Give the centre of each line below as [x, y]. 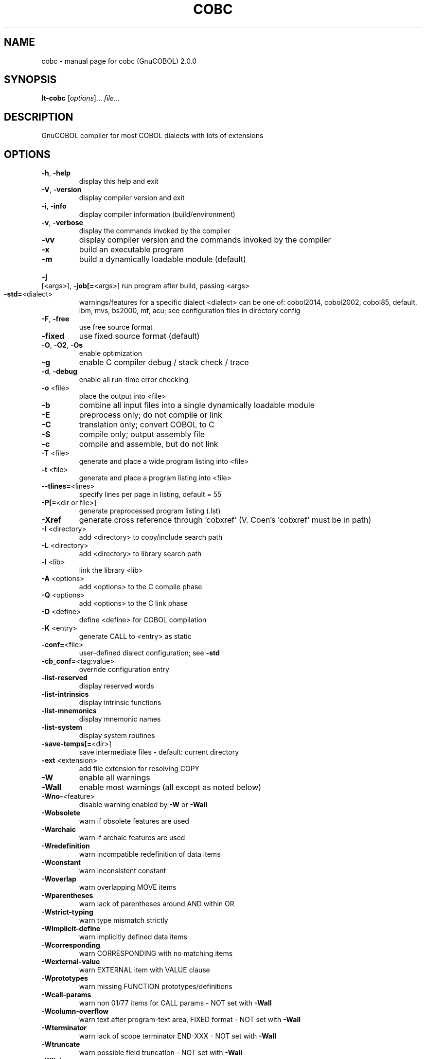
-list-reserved [64, 678]
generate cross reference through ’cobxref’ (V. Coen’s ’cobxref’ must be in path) [225, 520]
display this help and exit [119, 181]
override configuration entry [124, 670]
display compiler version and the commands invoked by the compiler [205, 240]
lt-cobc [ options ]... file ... [81, 98]
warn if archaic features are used [132, 838]
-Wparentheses [67, 896]
